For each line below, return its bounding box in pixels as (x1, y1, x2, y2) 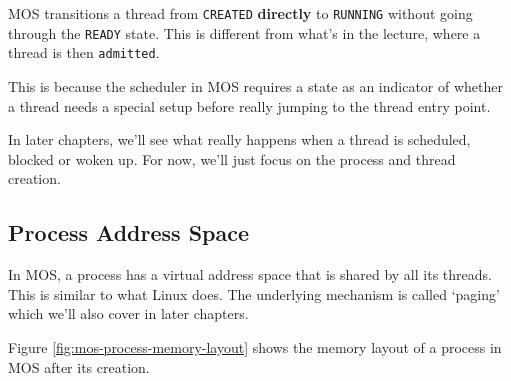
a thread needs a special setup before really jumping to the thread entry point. (8, 95, 491, 116)
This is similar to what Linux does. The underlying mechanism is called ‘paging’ (8, 283, 500, 304)
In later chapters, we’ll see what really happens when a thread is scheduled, (8, 129, 471, 150)
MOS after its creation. (8, 356, 150, 377)
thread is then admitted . (8, 42, 160, 63)
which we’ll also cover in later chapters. (8, 303, 249, 324)
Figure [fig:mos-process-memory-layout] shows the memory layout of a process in (8, 336, 502, 357)
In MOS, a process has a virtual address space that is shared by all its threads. (8, 264, 492, 285)
